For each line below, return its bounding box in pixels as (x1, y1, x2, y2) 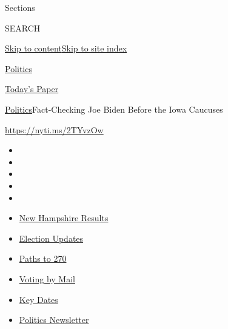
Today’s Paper (5, 82, 59, 95)
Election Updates (19, 231, 84, 244)
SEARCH (5, 21, 41, 34)
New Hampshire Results (19, 211, 109, 224)
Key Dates (19, 293, 58, 305)
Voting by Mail (19, 272, 75, 285)
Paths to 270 (19, 252, 67, 265)
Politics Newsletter (19, 313, 89, 326)
